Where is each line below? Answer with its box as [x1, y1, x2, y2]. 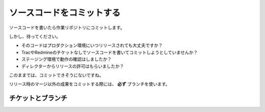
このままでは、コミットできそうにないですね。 [9, 72, 104, 78]
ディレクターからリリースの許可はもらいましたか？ [21, 63, 124, 69]
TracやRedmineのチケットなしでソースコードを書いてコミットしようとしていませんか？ [21, 49, 198, 55]
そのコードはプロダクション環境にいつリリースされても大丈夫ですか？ [21, 42, 163, 49]
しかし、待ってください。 [9, 33, 61, 39]
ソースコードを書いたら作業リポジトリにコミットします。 [9, 25, 125, 30]
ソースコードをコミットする [9, 7, 121, 18]
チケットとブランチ [9, 94, 67, 103]
